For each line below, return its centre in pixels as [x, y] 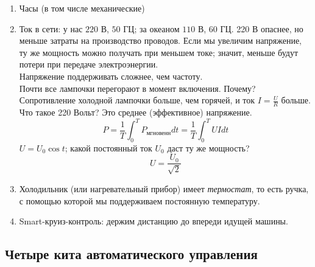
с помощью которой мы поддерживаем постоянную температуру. [140, 200]
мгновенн [159, 133]
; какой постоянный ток [108, 147]
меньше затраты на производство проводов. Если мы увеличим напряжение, [160, 40]
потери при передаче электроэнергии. [89, 64]
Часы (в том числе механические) [82, 8]
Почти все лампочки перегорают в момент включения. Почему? [137, 88]
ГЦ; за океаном [151, 28]
